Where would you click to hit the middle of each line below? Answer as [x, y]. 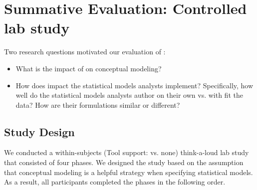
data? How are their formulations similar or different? [98, 104]
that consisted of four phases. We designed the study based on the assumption [124, 162]
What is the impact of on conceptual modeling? [89, 68]
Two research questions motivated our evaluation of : [85, 52]
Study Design [39, 131]
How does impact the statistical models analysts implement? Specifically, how [134, 85]
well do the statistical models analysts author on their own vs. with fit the [129, 95]
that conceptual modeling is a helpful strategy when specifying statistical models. [128, 172]
